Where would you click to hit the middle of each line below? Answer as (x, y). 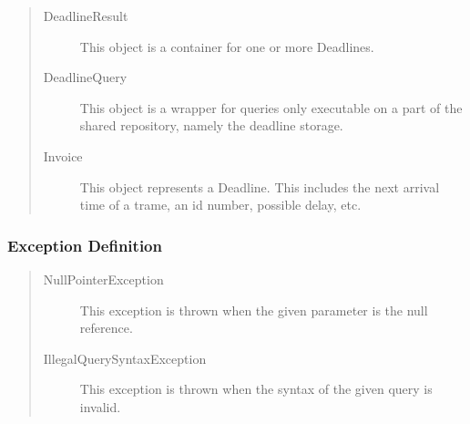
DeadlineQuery (85, 77)
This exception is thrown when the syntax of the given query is (256, 389)
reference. (106, 328)
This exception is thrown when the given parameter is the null (254, 310)
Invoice (63, 155)
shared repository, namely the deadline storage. (211, 125)
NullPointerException (103, 279)
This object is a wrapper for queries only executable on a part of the (271, 107)
